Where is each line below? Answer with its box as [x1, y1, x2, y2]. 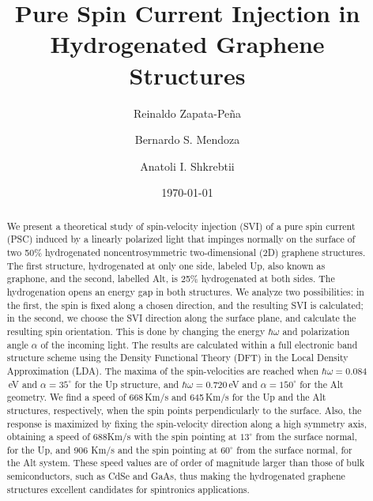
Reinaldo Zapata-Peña [133, 104, 242, 121]
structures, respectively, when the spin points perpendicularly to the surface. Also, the [6, 403, 362, 416]
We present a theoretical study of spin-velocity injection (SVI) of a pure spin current [6, 219, 356, 232]
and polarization [282, 324, 350, 337]
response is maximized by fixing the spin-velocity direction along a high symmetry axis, [6, 416, 367, 430]
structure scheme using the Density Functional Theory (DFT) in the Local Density [6, 351, 349, 364]
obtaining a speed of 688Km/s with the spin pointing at [6, 430, 237, 443]
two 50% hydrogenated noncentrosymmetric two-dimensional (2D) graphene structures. [6, 245, 366, 258]
